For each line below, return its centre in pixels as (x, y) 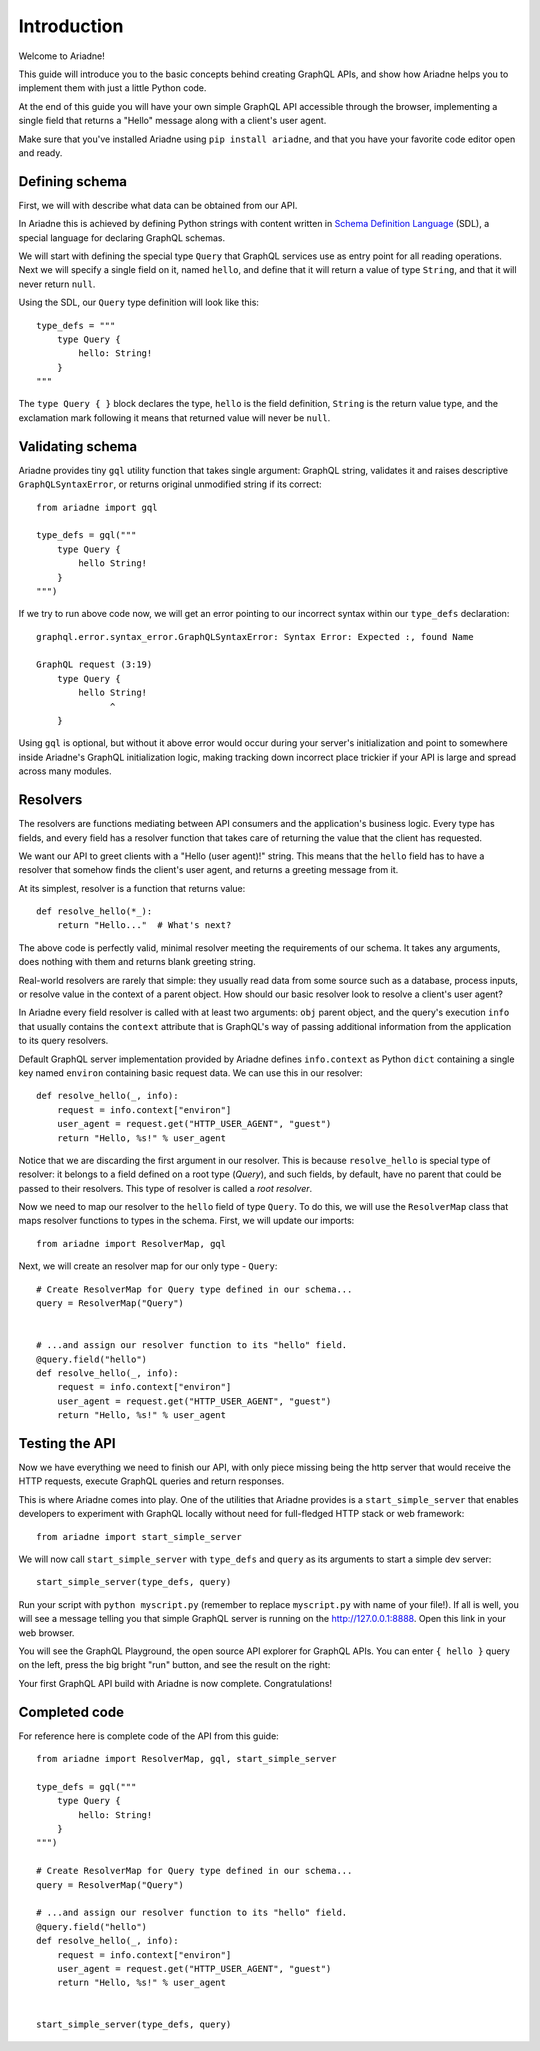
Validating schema (78, 446)
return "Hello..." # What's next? (144, 925)
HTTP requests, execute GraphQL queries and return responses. (151, 1481)
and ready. (40, 152)
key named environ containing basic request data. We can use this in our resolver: (191, 1072)
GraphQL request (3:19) (94, 664)
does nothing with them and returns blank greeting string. (137, 962)
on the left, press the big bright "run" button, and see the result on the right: (174, 1665)
